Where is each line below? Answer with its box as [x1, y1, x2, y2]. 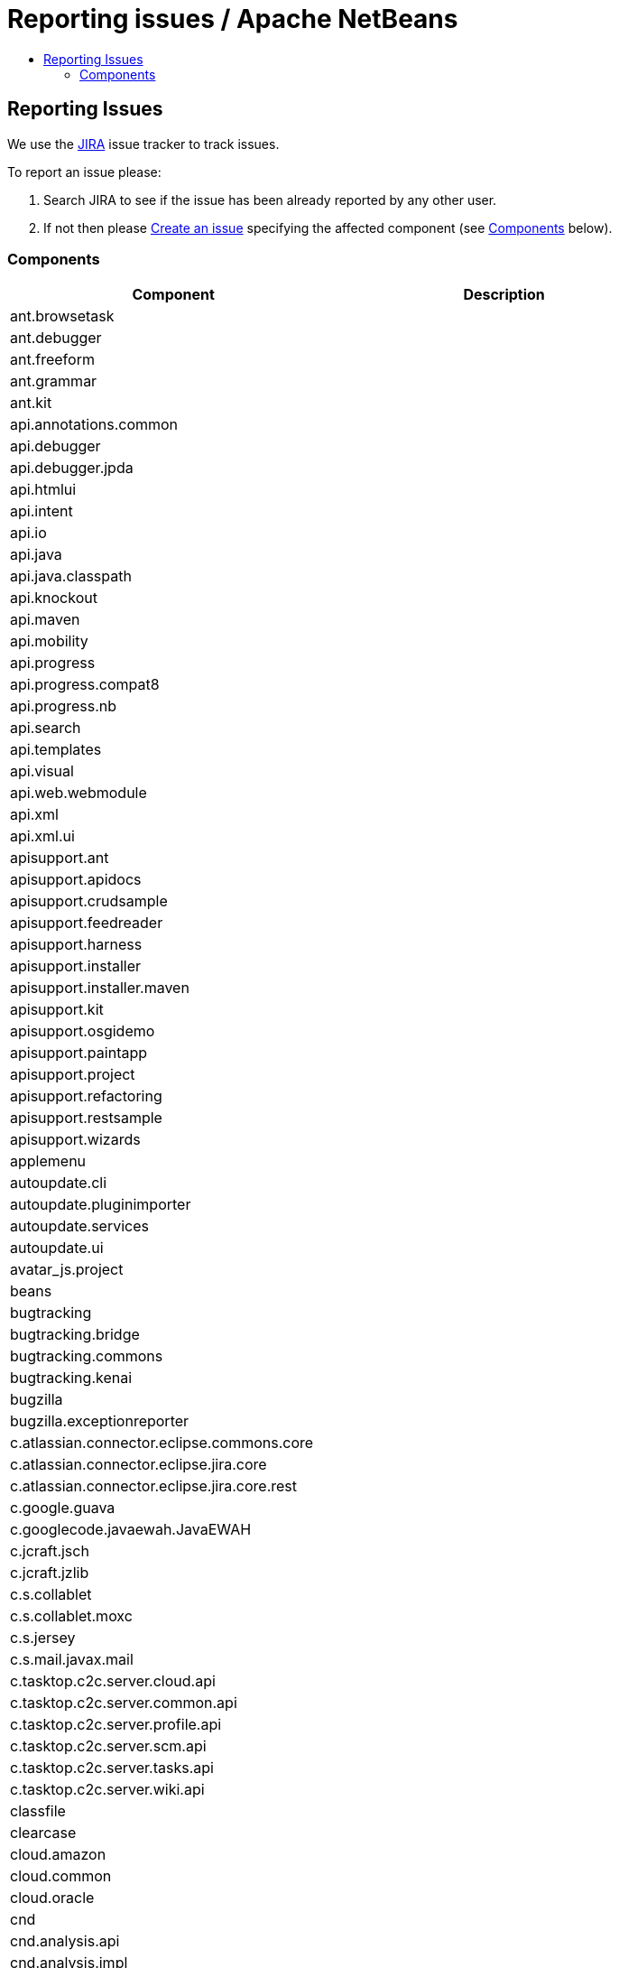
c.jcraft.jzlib [10, 1564, 89, 1583]
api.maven [10, 610, 80, 629]
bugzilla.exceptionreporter [10, 1412, 189, 1431]
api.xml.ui [10, 827, 75, 846]
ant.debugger [10, 329, 102, 348]
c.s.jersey [10, 1629, 76, 1648]
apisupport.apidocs [10, 870, 142, 889]
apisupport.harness [10, 935, 143, 954]
